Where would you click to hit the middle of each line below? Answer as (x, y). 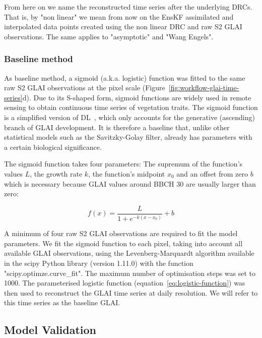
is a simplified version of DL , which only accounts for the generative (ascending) (129, 117)
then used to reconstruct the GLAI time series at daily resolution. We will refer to (131, 292)
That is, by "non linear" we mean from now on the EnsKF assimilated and (119, 16)
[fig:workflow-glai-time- (204, 88)
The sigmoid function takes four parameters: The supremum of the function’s (123, 164)
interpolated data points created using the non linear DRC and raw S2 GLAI (123, 26)
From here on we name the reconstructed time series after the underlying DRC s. (128, 7)
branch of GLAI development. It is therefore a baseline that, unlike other (117, 127)
